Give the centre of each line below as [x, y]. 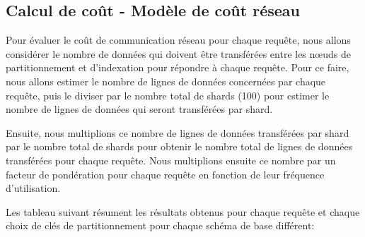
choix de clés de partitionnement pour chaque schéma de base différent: [160, 225]
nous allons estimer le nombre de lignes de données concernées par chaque [166, 81]
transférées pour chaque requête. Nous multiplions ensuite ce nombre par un [171, 160]
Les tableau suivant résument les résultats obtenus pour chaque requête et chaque [183, 211]
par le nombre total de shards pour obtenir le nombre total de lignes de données [179, 146]
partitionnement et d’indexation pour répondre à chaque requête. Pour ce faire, [178, 67]
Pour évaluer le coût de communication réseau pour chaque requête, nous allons [178, 40]
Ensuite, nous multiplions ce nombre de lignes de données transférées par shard [178, 132]
